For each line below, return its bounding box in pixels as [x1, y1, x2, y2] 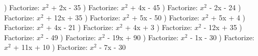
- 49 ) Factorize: [46, 32, 96, 42]
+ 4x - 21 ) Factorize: [46, 22, 114, 33]
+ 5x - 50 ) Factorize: [132, 12, 199, 22]
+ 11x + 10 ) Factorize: [13, 42, 88, 52]
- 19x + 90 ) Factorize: [107, 32, 178, 42]
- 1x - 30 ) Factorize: [190, 32, 254, 42]
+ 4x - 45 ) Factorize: [130, 2, 198, 12]
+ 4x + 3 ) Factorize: [125, 22, 192, 33]
